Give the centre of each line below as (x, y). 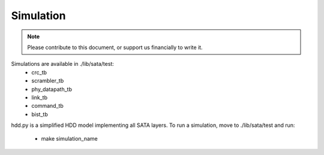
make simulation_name (70, 139)
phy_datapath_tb (52, 89)
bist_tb (40, 114)
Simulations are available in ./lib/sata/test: (62, 64)
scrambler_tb (48, 81)
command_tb (48, 106)
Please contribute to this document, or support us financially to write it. (115, 47)
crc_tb (39, 72)
